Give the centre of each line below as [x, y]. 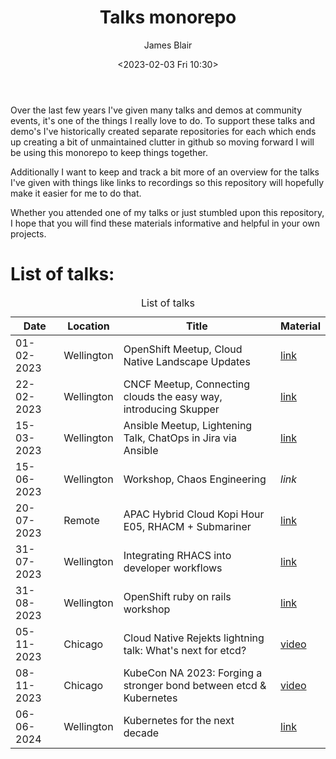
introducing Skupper [171, 409]
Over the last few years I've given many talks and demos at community [156, 110]
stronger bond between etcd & [195, 685]
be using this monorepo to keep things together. [109, 152]
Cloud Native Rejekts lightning [194, 638]
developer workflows [173, 568]
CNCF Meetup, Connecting [187, 384]
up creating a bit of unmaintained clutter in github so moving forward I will [162, 142]
